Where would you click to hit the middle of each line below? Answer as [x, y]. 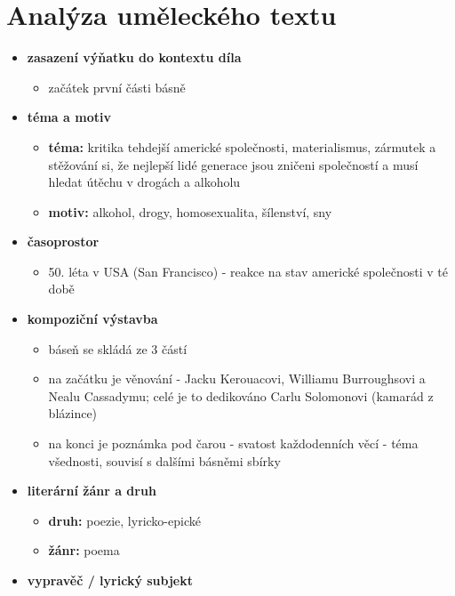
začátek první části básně [117, 87]
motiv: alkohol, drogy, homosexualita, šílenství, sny [190, 211]
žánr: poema [84, 550]
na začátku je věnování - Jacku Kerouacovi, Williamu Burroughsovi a [237, 379]
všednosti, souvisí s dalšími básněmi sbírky [164, 460]
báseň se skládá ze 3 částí [118, 348]
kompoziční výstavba [92, 319]
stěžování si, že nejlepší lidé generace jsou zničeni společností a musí [233, 164]
